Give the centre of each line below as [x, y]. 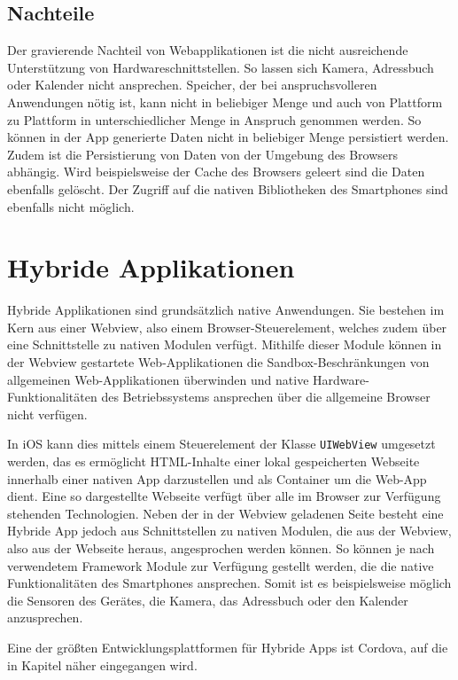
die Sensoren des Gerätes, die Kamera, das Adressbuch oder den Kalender [208, 600]
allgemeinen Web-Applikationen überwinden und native [158, 379]
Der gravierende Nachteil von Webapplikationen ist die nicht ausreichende [208, 50]
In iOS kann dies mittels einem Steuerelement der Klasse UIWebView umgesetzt [221, 444]
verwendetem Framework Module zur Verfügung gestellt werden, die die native [221, 565]
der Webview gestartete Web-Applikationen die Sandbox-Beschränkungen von [218, 362]
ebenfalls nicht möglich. [71, 206]
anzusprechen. [45, 617]
